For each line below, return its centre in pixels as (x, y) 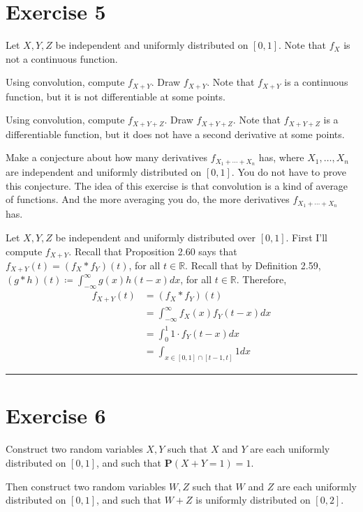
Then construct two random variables (86, 486)
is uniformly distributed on (253, 500)
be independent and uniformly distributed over (155, 237)
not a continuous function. (62, 58)
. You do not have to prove (289, 172)
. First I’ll (306, 237)
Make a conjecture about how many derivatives (107, 157)
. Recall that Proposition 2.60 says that (153, 251)
